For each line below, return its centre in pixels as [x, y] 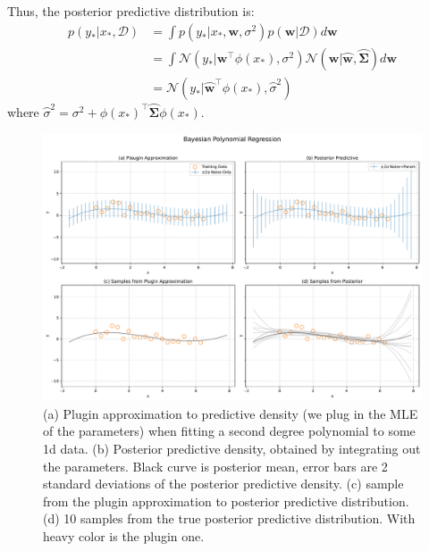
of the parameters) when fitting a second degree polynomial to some [229, 431]
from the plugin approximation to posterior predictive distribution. [226, 501]
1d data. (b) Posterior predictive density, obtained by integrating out [232, 449]
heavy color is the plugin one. [124, 536]
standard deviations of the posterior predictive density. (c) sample [223, 484]
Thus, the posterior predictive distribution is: [131, 11]
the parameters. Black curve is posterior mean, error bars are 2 [215, 466]
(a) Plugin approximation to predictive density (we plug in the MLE [231, 413]
